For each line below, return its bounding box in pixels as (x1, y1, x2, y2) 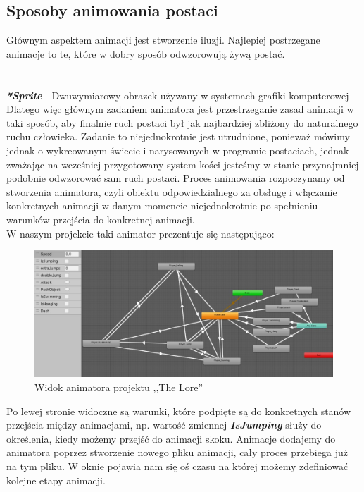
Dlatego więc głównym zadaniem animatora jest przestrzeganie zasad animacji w (6, 102, 354, 116)
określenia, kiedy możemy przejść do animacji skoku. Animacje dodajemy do (6, 431, 336, 445)
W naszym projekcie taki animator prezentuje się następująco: (6, 226, 275, 240)
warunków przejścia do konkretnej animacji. (6, 211, 195, 226)
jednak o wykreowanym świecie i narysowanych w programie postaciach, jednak (6, 142, 349, 157)
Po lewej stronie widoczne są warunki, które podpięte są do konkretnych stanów (6, 403, 351, 418)
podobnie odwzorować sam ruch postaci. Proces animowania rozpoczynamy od (6, 171, 345, 185)
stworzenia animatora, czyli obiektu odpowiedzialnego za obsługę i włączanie (6, 184, 337, 199)
